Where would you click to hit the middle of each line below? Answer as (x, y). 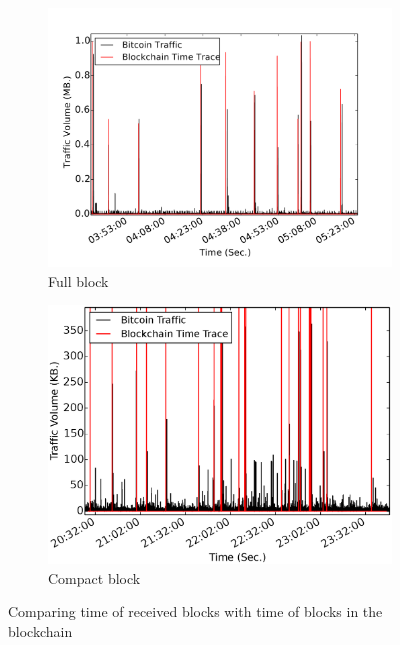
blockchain (40, 630)
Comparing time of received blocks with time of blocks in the (195, 611)
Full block (78, 280)
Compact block (94, 577)
